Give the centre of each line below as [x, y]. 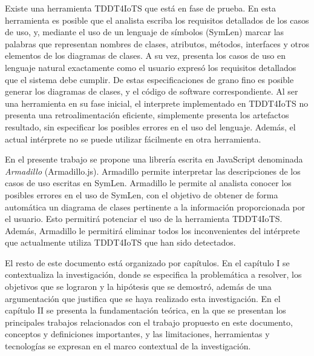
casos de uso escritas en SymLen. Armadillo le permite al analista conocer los [148, 183]
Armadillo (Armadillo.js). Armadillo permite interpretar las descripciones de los [153, 171]
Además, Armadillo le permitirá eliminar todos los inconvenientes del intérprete [152, 230]
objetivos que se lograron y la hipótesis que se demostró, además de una [138, 287]
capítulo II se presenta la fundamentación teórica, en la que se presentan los [146, 310]
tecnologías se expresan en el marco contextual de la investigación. [128, 346]
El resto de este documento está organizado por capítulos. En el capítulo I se [147, 262]
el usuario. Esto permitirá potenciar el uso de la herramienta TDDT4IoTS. [144, 219]
